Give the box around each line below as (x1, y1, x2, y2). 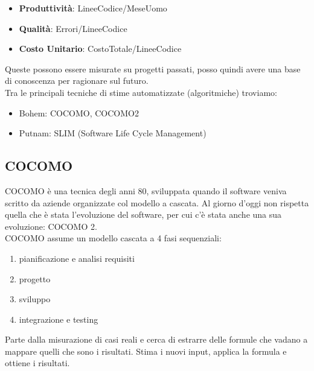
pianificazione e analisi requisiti (19, 252, 135, 264)
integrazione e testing (19, 312, 98, 325)
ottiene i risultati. (5, 357, 70, 369)
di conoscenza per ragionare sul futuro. (5, 74, 149, 87)
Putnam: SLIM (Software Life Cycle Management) (19, 127, 207, 139)
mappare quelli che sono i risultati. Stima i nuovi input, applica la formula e (5, 344, 287, 357)
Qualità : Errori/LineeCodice (19, 22, 127, 34)
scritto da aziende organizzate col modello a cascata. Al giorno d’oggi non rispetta (5, 196, 309, 209)
